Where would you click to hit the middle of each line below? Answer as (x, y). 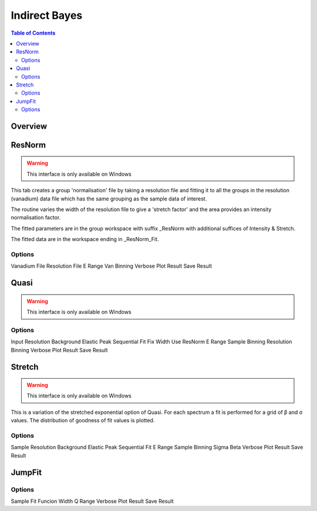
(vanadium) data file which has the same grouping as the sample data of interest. (109, 198)
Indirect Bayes (47, 15)
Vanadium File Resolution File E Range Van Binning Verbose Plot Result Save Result (112, 266)
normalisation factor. (36, 218)
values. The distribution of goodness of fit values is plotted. (83, 420)
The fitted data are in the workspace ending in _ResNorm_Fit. (85, 239)
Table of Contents (33, 33)
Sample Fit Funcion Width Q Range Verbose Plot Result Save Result (92, 501)
